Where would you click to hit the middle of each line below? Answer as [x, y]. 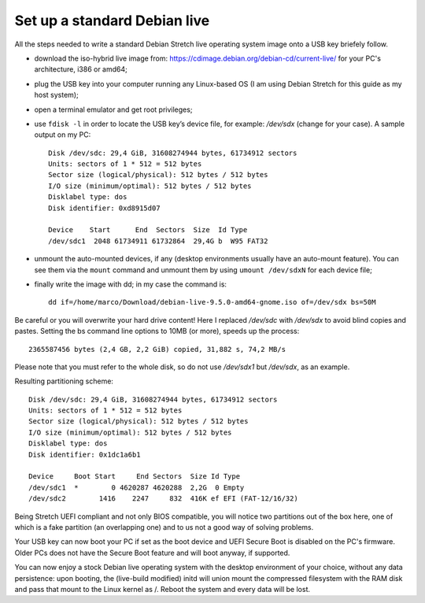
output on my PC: [63, 135]
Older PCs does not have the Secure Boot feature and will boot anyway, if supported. [152, 553]
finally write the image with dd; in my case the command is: [131, 284]
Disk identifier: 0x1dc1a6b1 [85, 454]
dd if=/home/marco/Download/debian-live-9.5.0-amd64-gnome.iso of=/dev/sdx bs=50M [212, 302]
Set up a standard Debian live [112, 20]
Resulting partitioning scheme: [64, 381]
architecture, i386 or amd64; [81, 69]
